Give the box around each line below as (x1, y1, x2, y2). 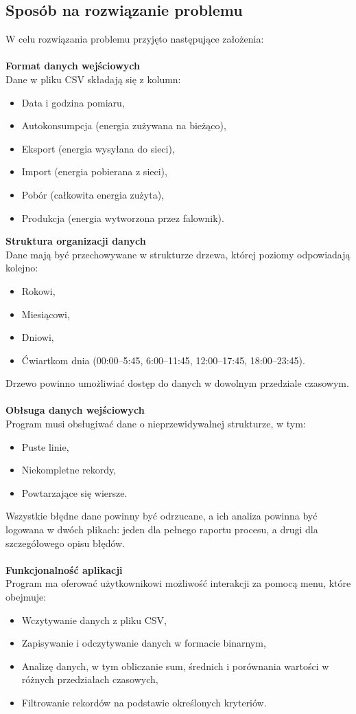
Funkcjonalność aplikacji (5, 562, 123, 577)
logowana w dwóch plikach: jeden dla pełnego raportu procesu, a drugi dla (5, 522, 318, 537)
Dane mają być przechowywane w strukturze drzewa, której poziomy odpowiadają (5, 247, 351, 261)
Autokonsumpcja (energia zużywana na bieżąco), (21, 118, 226, 133)
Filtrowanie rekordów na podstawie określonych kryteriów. (21, 695, 267, 709)
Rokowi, (21, 283, 56, 298)
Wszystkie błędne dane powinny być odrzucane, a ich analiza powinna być (5, 509, 318, 523)
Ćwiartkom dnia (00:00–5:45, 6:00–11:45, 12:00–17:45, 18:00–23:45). (21, 353, 305, 367)
